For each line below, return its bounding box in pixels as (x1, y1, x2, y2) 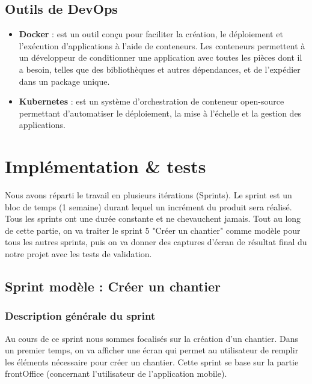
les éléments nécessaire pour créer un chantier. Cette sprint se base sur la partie (5, 355, 299, 368)
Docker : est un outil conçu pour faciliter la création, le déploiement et (19, 28, 283, 40)
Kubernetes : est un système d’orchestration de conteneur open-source (19, 95, 284, 108)
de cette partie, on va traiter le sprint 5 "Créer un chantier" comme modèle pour (5, 224, 301, 236)
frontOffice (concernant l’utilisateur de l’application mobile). (5, 367, 227, 380)
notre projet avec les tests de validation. (5, 248, 152, 260)
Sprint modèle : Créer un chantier (5, 277, 221, 296)
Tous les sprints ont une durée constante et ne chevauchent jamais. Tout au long (5, 212, 301, 225)
